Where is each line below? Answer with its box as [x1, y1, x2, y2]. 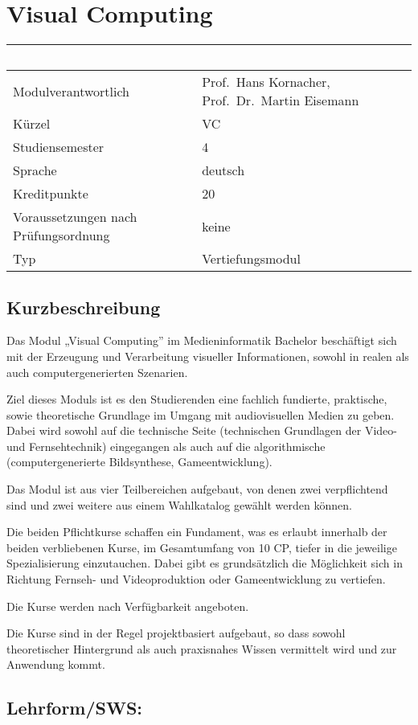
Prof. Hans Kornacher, [202, 72, 330, 92]
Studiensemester [13, 137, 104, 157]
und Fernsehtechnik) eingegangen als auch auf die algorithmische [6, 437, 326, 454]
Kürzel [13, 114, 51, 133]
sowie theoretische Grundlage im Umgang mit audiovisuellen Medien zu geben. [6, 406, 395, 423]
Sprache [13, 161, 57, 180]
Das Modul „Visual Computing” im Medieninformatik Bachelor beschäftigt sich [6, 332, 397, 349]
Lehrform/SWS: [6, 695, 143, 720]
